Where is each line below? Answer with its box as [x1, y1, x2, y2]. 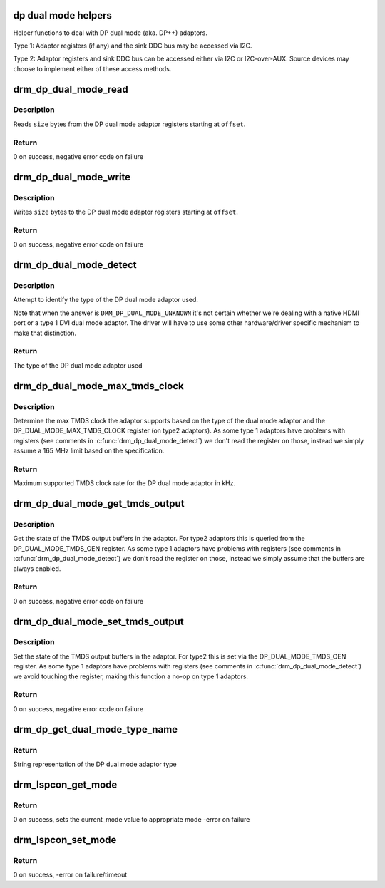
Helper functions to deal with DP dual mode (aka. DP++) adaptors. [13, 29, 208, 37]
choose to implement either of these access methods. [13, 64, 172, 73]
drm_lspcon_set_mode [13, 834, 117, 846]
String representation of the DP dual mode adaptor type [13, 760, 178, 768]
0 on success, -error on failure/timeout [13, 870, 128, 879]
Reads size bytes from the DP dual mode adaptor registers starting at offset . [13, 120, 246, 128]
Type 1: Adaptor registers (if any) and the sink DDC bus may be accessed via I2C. [13, 41, 252, 50]
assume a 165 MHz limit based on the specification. [13, 446, 165, 455]
